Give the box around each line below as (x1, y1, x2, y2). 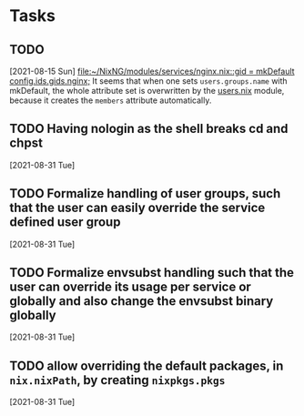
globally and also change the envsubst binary (9, 293, 274, 309)
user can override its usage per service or (9, 279, 252, 295)
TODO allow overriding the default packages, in (9, 358, 284, 373)
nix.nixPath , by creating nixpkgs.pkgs (9, 372, 226, 388)
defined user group (9, 215, 121, 230)
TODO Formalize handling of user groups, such (9, 186, 281, 201)
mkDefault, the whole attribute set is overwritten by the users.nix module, (9, 86, 285, 96)
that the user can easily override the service (9, 200, 266, 216)
